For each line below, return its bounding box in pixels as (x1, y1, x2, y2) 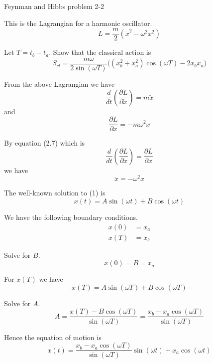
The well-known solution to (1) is (4, 187, 106, 198)
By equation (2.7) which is (4, 138, 85, 148)
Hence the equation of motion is (4, 332, 102, 342)
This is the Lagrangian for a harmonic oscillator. (4, 17, 152, 28)
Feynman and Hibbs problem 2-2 (4, 1, 104, 11)
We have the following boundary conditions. (4, 212, 138, 222)
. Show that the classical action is (49, 47, 151, 57)
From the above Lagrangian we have (4, 78, 115, 89)
